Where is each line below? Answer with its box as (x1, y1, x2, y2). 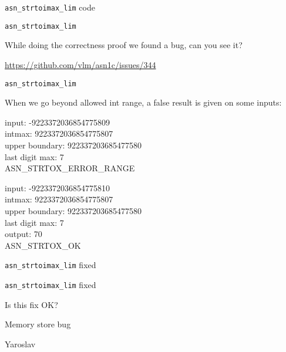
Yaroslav (5, 337, 36, 350)
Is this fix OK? (5, 298, 58, 310)
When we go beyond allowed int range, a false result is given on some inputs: (5, 96, 282, 109)
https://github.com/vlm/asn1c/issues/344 (5, 58, 156, 70)
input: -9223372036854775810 (5, 181, 110, 194)
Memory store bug (5, 318, 71, 330)
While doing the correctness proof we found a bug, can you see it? (5, 39, 243, 51)
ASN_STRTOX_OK (5, 239, 81, 251)
